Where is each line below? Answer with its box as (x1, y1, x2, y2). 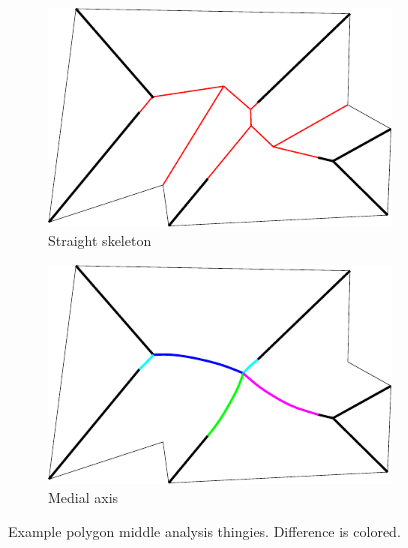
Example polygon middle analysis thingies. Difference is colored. (8, 521, 401, 542)
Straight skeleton (48, 230, 152, 251)
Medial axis (48, 487, 119, 508)
